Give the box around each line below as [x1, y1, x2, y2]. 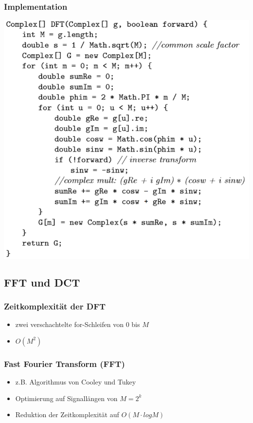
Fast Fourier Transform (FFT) [4, 357, 125, 369]
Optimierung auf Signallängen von [15, 393, 118, 403]
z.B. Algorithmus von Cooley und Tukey [15, 377, 136, 387]
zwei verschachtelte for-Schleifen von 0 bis [15, 319, 140, 329]
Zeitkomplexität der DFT [4, 300, 106, 312]
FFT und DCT [4, 274, 80, 289]
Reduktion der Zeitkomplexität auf [15, 409, 119, 420]
